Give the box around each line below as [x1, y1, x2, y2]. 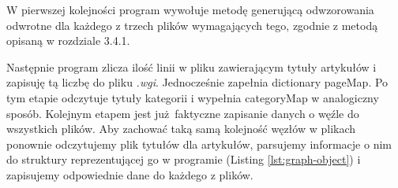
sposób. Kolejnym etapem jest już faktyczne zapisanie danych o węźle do [6, 105, 359, 121]
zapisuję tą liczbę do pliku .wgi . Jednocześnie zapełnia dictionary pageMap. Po [6, 74, 389, 90]
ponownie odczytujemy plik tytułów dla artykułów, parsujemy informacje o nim [6, 135, 392, 152]
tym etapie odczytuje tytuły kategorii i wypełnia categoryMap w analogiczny [6, 89, 379, 105]
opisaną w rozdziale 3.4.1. [6, 32, 130, 49]
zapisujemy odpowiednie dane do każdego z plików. [6, 166, 253, 182]
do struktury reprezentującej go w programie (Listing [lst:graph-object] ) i [6, 151, 361, 168]
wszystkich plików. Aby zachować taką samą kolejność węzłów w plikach [6, 120, 356, 137]
